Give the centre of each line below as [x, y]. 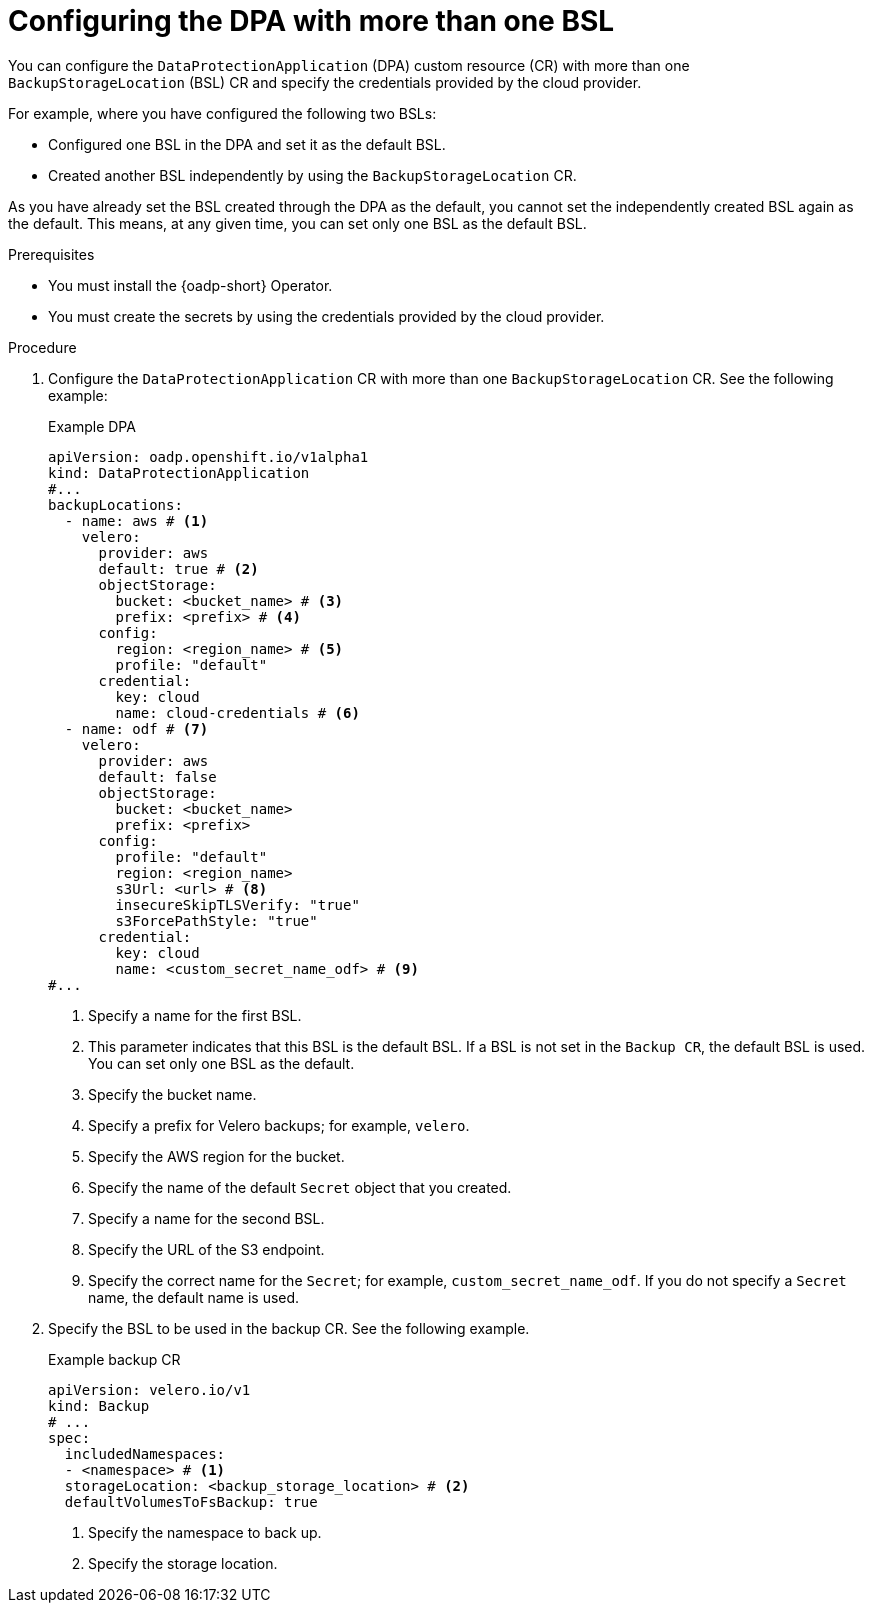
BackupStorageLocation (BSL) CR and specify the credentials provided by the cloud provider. [325, 82]
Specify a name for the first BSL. [195, 1015]
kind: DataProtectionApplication [179, 472]
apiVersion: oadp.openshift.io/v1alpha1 [208, 456]
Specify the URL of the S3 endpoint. [206, 1249]
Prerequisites [51, 254]
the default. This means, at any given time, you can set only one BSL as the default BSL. [297, 223]
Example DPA [92, 426]
